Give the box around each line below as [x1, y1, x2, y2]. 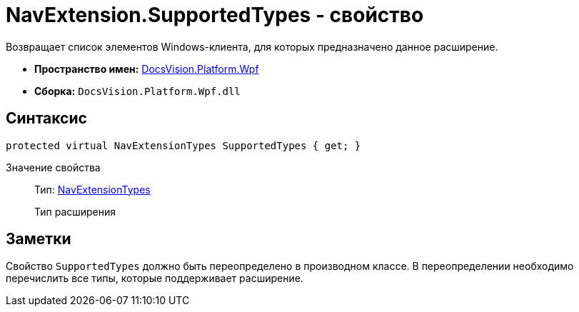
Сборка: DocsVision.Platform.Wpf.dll [34, 84, 241, 97]
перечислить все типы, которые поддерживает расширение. [6, 272, 303, 285]
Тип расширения [34, 205, 116, 218]
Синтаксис [6, 109, 87, 128]
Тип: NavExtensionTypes [34, 183, 151, 196]
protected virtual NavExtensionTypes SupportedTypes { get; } [6, 139, 361, 151]
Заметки [6, 230, 71, 248]
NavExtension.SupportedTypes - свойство [6, 3, 424, 27]
